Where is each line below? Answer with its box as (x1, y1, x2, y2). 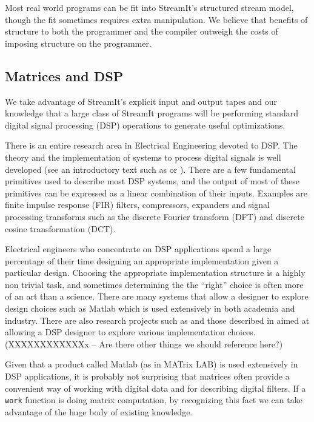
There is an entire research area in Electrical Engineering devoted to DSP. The (5, 139, 298, 152)
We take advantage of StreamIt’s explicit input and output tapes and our (5, 95, 278, 107)
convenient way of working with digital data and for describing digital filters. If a (5, 381, 306, 394)
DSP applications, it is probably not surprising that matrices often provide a (5, 370, 290, 383)
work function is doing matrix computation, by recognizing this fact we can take (5, 394, 302, 406)
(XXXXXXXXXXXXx (5, 337, 89, 350)
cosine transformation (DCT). (5, 222, 116, 235)
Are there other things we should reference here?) (99, 337, 283, 350)
